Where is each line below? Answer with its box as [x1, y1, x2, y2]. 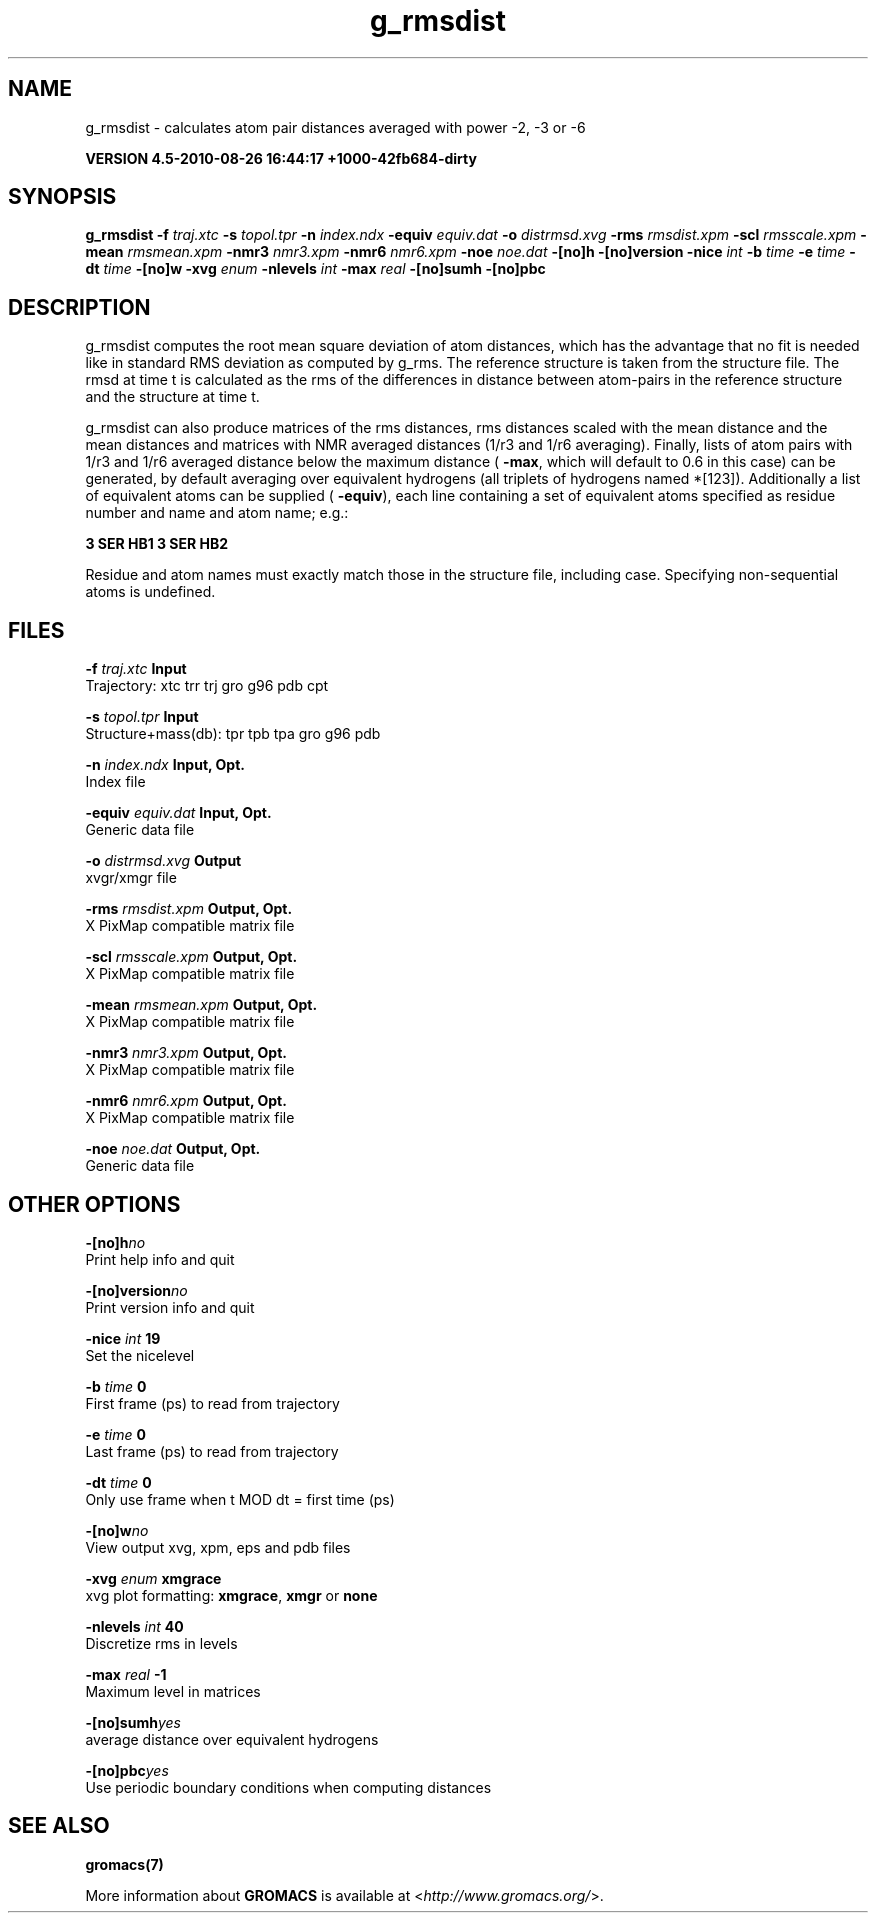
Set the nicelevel [85, 1346, 195, 1364]
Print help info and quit [85, 1250, 235, 1268]
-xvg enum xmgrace [85, 1569, 222, 1587]
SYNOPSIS [8, 184, 117, 210]
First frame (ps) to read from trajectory [85, 1394, 340, 1412]
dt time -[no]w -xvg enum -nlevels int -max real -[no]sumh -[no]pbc [85, 260, 546, 278]
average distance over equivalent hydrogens [85, 1730, 379, 1748]
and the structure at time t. [85, 388, 260, 406]
